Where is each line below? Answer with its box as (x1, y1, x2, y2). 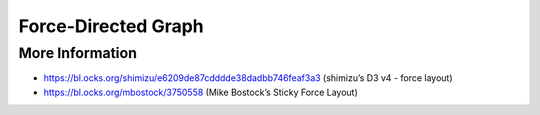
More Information (18, 44, 137, 62)
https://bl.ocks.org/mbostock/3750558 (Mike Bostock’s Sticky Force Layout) (43, 86, 359, 98)
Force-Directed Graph (18, 15, 204, 37)
